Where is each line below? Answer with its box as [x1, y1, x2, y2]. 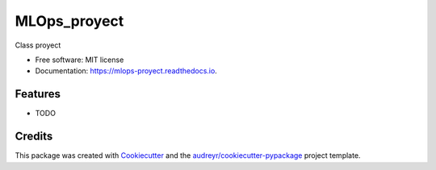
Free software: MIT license [35, 55, 124, 64]
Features [15, 87, 61, 101]
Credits [15, 130, 53, 143]
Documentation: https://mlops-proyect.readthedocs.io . [35, 66, 217, 76]
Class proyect [15, 40, 61, 50]
